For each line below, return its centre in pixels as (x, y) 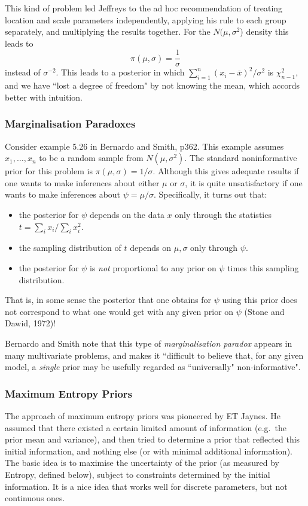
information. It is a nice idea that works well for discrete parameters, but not (146, 486)
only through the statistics (223, 215)
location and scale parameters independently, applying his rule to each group (146, 19)
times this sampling (263, 268)
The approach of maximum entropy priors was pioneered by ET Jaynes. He (143, 415)
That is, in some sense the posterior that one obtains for (108, 300)
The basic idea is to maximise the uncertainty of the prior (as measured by (142, 463)
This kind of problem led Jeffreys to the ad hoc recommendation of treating (144, 8)
